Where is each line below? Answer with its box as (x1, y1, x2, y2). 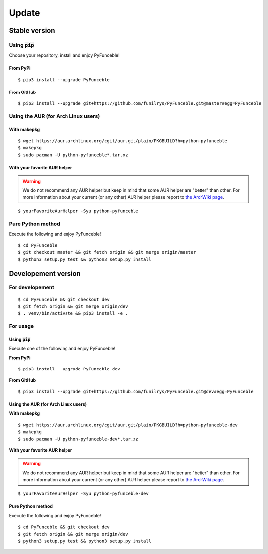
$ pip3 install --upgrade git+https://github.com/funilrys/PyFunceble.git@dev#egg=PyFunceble (18, 388, 254, 394)
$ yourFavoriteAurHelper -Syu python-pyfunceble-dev (18, 491, 149, 497)
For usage (9, 323, 34, 330)
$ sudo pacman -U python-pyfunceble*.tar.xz (18, 152, 129, 158)
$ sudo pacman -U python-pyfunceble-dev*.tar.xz (18, 436, 138, 442)
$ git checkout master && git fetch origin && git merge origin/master (18, 249, 196, 255)
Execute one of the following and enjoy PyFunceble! (9, 346, 116, 352)
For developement (9, 284, 55, 291)
